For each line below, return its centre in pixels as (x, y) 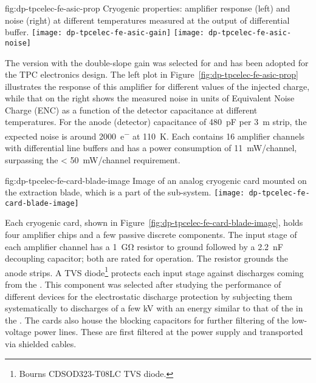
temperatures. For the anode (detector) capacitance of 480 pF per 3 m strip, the (156, 122)
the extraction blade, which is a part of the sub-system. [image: (125, 192)
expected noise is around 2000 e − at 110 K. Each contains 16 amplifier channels (155, 135)
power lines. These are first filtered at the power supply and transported (169, 332)
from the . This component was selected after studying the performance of (143, 284)
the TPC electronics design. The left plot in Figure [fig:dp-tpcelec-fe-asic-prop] (152, 74)
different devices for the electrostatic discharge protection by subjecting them (149, 296)
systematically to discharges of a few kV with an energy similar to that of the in (154, 308)
